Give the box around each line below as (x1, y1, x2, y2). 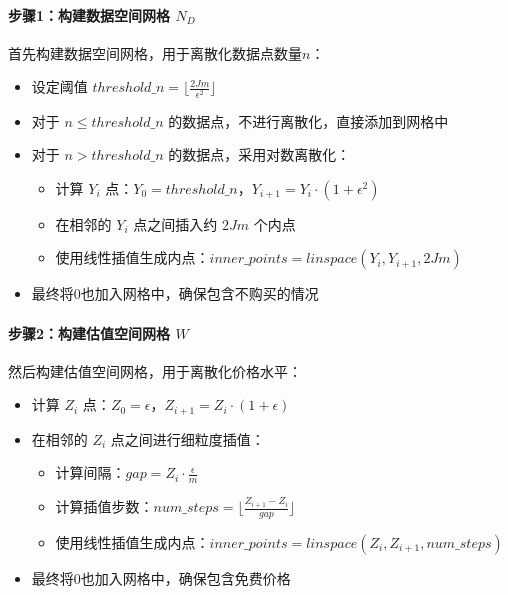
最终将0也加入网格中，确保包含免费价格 (31, 568, 291, 588)
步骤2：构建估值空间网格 (8, 322, 171, 343)
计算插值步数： (55, 496, 154, 517)
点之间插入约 (133, 213, 218, 234)
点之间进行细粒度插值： (110, 428, 265, 449)
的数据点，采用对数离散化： (168, 144, 351, 165)
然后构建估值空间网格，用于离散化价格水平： (8, 360, 302, 381)
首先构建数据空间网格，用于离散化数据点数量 (8, 42, 302, 63)
